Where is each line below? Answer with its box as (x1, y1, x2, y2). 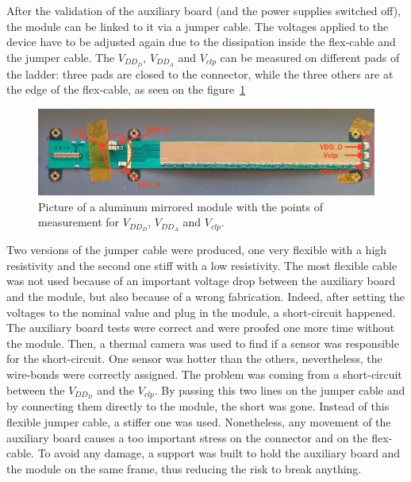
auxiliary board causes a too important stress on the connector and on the (6, 429, 368, 445)
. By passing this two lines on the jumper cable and (154, 381, 405, 398)
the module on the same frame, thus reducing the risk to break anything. (6, 460, 362, 476)
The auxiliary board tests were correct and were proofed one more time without (6, 319, 395, 336)
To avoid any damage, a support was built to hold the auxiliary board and (37, 445, 401, 461)
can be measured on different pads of (220, 48, 400, 65)
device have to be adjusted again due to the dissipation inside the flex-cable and (6, 33, 396, 50)
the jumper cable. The (6, 48, 115, 65)
